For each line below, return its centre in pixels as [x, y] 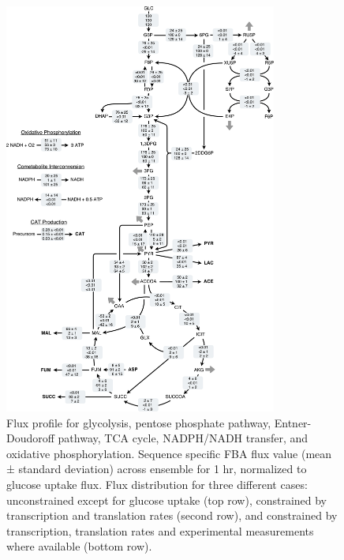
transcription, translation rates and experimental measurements [160, 530]
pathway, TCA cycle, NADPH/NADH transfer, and [183, 438]
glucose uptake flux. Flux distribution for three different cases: [157, 484]
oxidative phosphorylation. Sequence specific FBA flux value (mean [169, 453]
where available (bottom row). [79, 546]
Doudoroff [30, 438]
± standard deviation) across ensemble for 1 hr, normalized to [157, 469]
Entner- [293, 422]
